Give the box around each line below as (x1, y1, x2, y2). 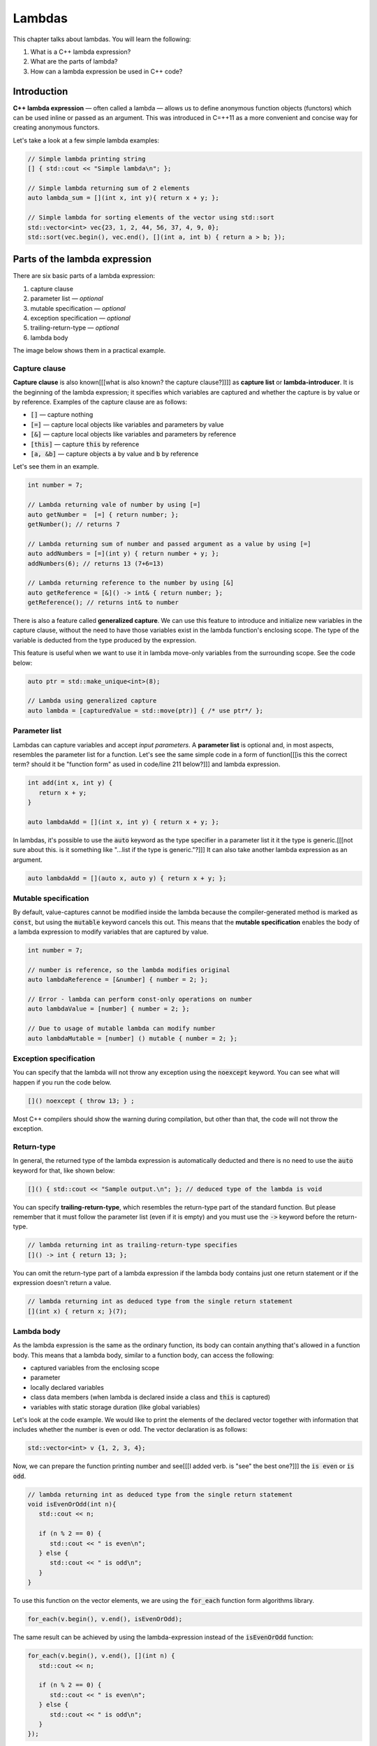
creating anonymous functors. (13, 123, 100, 132)
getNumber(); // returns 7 (27, 520, 120, 528)
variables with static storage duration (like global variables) (30, 1402, 200, 1411)
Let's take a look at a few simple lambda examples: (13, 136, 160, 145)
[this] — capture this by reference (30, 440, 140, 448)
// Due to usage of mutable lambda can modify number (27, 1025, 216, 1033)
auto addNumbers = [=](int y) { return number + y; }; (27, 550, 219, 558)
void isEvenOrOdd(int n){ (27, 1500, 117, 1509)
